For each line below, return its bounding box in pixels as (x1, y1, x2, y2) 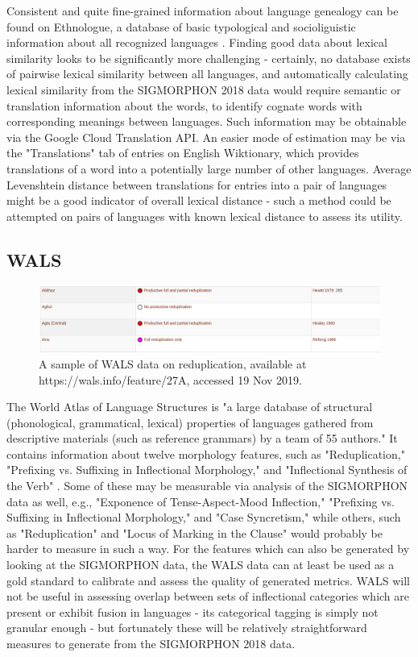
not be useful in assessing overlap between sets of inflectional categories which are (6, 588, 410, 605)
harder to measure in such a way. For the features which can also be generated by (6, 540, 410, 557)
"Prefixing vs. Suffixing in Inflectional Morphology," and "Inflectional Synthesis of (6, 461, 408, 478)
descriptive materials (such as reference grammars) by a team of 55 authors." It (6, 430, 398, 447)
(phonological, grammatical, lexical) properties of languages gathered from (6, 414, 374, 430)
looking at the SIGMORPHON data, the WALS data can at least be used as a (6, 556, 395, 573)
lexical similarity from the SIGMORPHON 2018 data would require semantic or (6, 81, 401, 98)
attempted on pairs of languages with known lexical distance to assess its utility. (6, 207, 403, 224)
